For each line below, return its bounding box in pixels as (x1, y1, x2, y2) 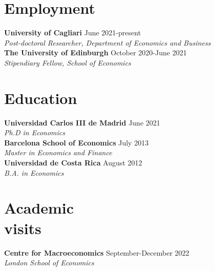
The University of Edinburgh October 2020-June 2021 (4, 47, 187, 58)
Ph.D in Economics (4, 127, 66, 138)
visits (4, 217, 41, 238)
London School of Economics (4, 257, 94, 268)
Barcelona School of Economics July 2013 (4, 137, 149, 148)
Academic (4, 197, 74, 218)
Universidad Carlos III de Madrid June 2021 (4, 117, 160, 128)
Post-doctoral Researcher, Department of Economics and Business (4, 37, 211, 48)
